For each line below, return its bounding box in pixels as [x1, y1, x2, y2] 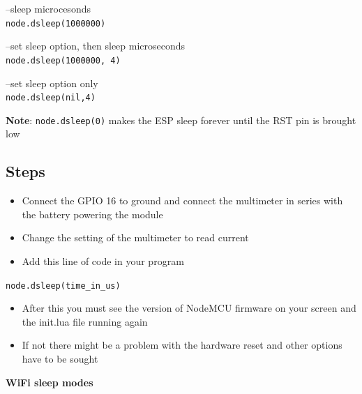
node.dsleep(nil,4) [6, 93, 96, 103]
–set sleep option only [6, 75, 98, 90]
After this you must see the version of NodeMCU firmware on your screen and [22, 301, 356, 315]
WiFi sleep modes [6, 374, 93, 389]
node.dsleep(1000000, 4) [6, 55, 121, 66]
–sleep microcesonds [6, 1, 91, 15]
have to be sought [22, 351, 98, 366]
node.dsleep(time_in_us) [6, 280, 121, 291]
